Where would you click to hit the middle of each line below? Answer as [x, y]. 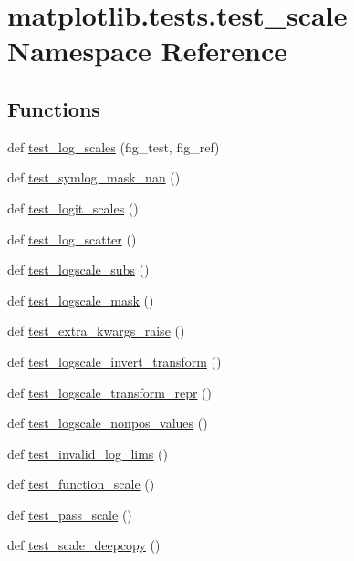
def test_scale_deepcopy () [84, 545]
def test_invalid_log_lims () [88, 453]
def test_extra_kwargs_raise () [96, 331]
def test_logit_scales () [73, 208]
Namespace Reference [147, 51]
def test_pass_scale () [70, 514]
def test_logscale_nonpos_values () [108, 423]
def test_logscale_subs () [78, 270]
